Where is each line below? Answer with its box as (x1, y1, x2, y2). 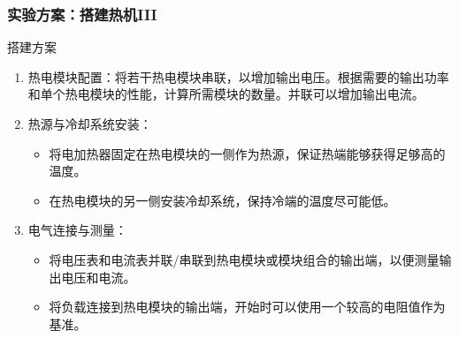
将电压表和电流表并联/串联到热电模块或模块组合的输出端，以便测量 (49, 250, 440, 268)
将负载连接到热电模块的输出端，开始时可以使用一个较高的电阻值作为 (49, 297, 446, 316)
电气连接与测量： (27, 221, 127, 239)
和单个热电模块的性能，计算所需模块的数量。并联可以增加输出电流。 (27, 85, 425, 103)
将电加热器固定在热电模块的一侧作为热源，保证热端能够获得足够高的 (49, 144, 446, 162)
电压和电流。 (61, 267, 136, 286)
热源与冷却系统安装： (27, 115, 152, 132)
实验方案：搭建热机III (7, 3, 157, 25)
